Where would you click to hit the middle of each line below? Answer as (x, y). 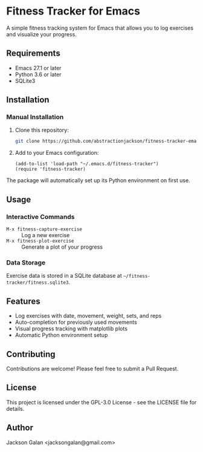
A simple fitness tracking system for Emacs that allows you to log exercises (100, 28)
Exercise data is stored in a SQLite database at (64, 276)
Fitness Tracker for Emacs (73, 11)
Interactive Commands (40, 217)
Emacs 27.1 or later (38, 68)
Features (23, 301)
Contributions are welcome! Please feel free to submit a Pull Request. (92, 368)
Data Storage (26, 263)
